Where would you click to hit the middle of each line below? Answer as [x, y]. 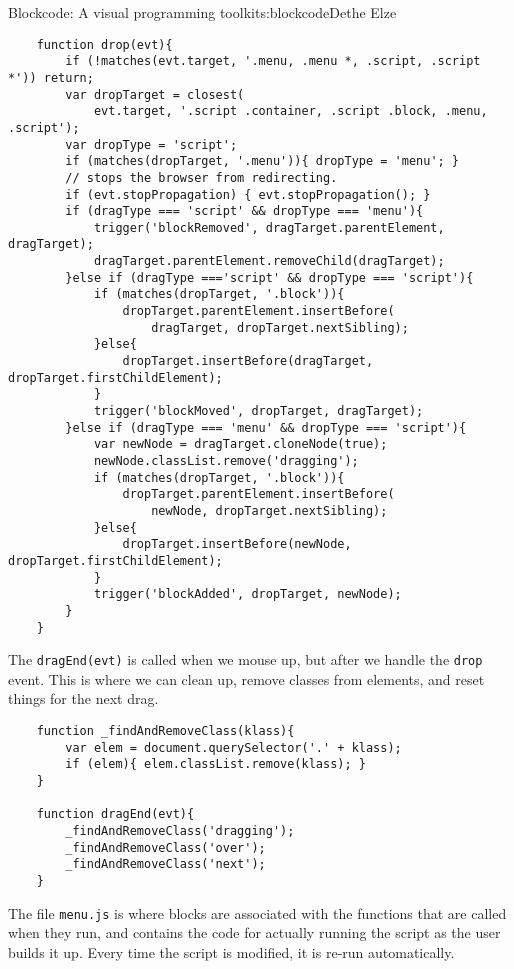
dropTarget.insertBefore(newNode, [237, 544]
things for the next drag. [83, 698]
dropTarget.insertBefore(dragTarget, [248, 361]
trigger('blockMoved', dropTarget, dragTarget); [258, 411]
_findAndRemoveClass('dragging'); [180, 831]
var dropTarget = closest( [155, 94]
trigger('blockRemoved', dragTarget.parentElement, [269, 227]
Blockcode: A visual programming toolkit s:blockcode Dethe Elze [202, 12]
